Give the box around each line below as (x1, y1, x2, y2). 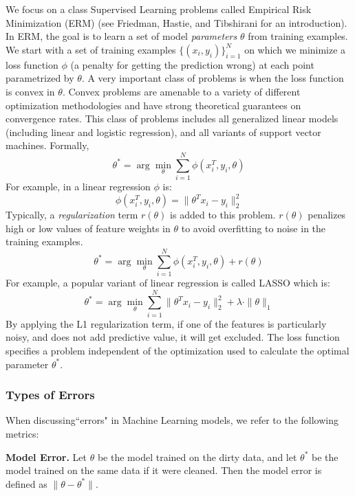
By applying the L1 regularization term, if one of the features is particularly (6, 316, 327, 330)
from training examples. (248, 29, 348, 43)
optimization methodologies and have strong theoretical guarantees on (6, 98, 301, 112)
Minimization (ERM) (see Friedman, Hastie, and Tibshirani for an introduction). (6, 15, 347, 30)
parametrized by (6, 71, 74, 85)
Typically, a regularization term (6, 207, 138, 222)
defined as (6, 476, 47, 491)
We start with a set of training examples (6, 42, 176, 56)
